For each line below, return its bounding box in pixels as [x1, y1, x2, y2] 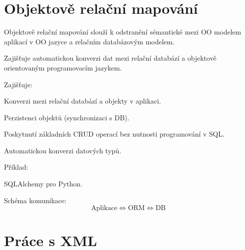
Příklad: [4, 162, 28, 172]
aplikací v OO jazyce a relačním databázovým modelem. [4, 36, 175, 46]
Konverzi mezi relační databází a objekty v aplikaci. [4, 96, 161, 106]
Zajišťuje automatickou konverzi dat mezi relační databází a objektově [4, 53, 216, 63]
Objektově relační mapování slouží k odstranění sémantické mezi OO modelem [4, 27, 242, 37]
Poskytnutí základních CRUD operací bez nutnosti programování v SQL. [4, 129, 225, 139]
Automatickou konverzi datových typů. [4, 145, 122, 155]
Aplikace [91, 205, 118, 212]
